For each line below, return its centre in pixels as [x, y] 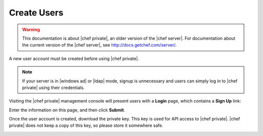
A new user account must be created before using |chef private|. [74, 59]
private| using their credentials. [53, 88]
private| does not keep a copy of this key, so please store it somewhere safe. [86, 125]
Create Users [36, 13]
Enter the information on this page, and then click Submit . [67, 110]
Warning [31, 30]
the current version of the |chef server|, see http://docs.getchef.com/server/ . [99, 45]
